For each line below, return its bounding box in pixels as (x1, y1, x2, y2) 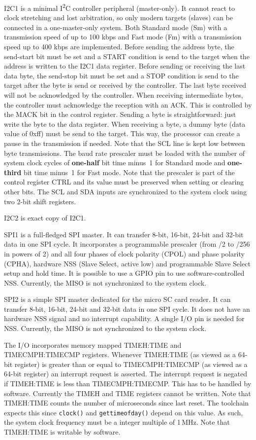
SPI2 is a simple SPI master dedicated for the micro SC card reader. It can (4, 294, 231, 304)
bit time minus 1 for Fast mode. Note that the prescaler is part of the (23, 167, 235, 177)
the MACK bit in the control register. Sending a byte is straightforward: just (4, 109, 236, 119)
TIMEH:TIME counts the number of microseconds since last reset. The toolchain (4, 398, 249, 408)
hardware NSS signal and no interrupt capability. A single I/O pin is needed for (4, 313, 245, 324)
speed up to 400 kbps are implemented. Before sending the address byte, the (4, 41, 234, 52)
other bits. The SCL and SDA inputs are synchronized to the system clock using (4, 186, 247, 196)
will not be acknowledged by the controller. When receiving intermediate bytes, (4, 90, 243, 100)
